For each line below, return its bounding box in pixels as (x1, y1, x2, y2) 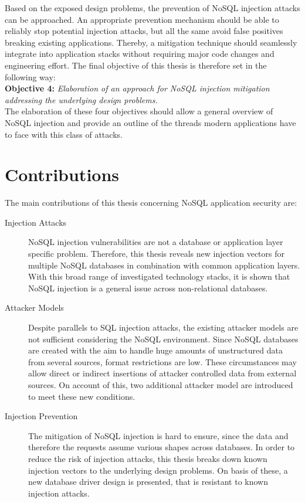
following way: (5, 70, 56, 83)
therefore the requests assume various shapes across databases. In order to (28, 441, 295, 453)
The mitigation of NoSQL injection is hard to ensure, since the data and (28, 429, 289, 441)
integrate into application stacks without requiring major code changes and (5, 47, 274, 60)
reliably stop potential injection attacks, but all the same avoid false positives (5, 25, 283, 37)
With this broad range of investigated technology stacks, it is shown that (28, 270, 290, 283)
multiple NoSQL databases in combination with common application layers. (28, 259, 300, 271)
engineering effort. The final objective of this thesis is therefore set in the (5, 59, 267, 71)
